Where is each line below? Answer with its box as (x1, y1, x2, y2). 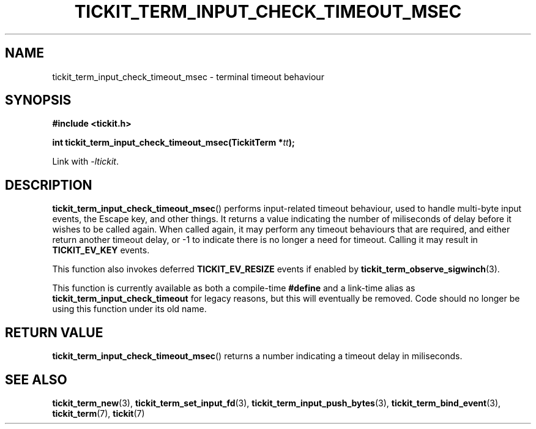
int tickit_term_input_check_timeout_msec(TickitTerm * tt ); (52, 137, 295, 148)
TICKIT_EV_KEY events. (52, 245, 150, 256)
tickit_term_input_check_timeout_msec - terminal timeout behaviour (52, 71, 324, 82)
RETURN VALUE (5, 324, 103, 340)
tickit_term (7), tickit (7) (52, 408, 145, 419)
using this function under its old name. (52, 304, 207, 315)
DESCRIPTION (5, 177, 92, 193)
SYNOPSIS (5, 92, 72, 108)
